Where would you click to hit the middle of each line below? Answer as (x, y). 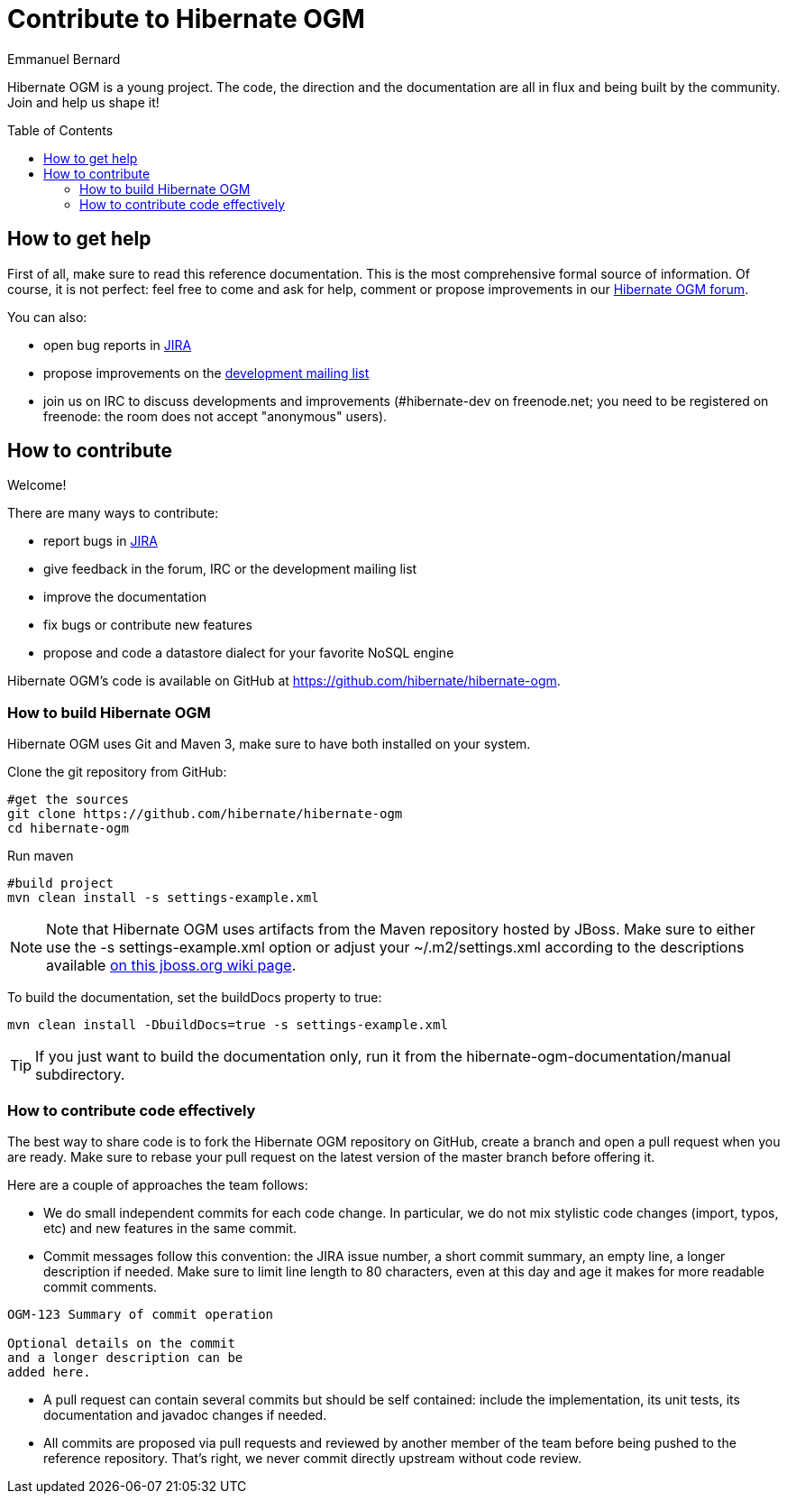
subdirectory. (80, 1075)
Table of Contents (60, 130)
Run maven (41, 856)
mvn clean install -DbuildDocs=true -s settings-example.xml (228, 1025)
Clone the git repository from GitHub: (117, 772)
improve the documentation (125, 597)
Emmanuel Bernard (64, 59)
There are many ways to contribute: (113, 513)
